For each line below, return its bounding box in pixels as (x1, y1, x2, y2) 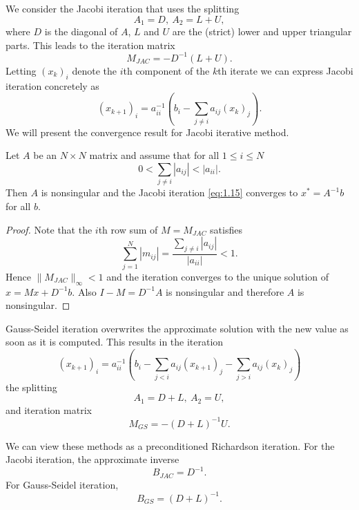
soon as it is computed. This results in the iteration (6, 334, 224, 349)
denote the (72, 63, 117, 77)
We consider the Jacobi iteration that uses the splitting (6, 1, 240, 15)
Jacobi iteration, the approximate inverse (6, 452, 179, 466)
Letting (6, 63, 37, 77)
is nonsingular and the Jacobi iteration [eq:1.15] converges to (41, 185, 298, 200)
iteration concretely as (6, 78, 99, 93)
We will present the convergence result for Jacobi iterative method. (6, 124, 289, 139)
